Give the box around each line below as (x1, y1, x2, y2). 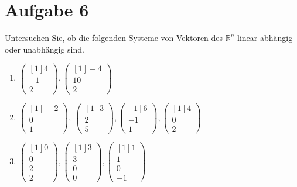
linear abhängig (237, 32, 293, 44)
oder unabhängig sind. (5, 43, 84, 55)
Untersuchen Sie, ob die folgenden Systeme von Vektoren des (5, 32, 223, 44)
